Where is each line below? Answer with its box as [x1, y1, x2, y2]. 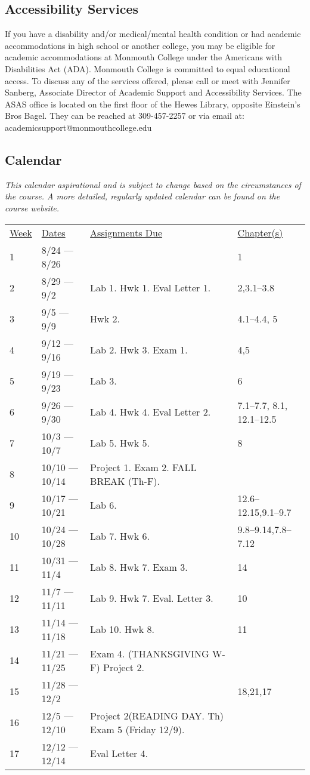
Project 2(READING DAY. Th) [90, 708, 224, 722]
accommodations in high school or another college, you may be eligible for [5, 39, 275, 51]
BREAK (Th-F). [90, 473, 160, 488]
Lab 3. [90, 374, 117, 388]
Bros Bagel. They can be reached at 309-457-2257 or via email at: [5, 109, 244, 122]
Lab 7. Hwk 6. [90, 529, 150, 543]
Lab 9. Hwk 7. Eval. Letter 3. [90, 591, 213, 605]
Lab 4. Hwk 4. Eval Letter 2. [90, 405, 211, 419]
